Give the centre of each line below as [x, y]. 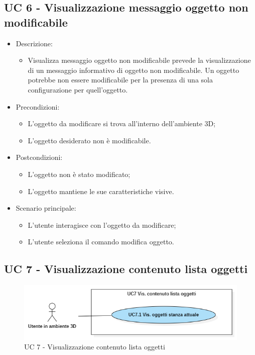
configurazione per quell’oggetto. [78, 89]
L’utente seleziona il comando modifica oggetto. [101, 242]
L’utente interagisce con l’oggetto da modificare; [102, 225]
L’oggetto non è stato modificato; [79, 174]
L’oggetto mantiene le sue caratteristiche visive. [101, 191]
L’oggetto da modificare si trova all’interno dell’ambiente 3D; [122, 123]
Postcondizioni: [39, 157]
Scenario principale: [46, 208]
